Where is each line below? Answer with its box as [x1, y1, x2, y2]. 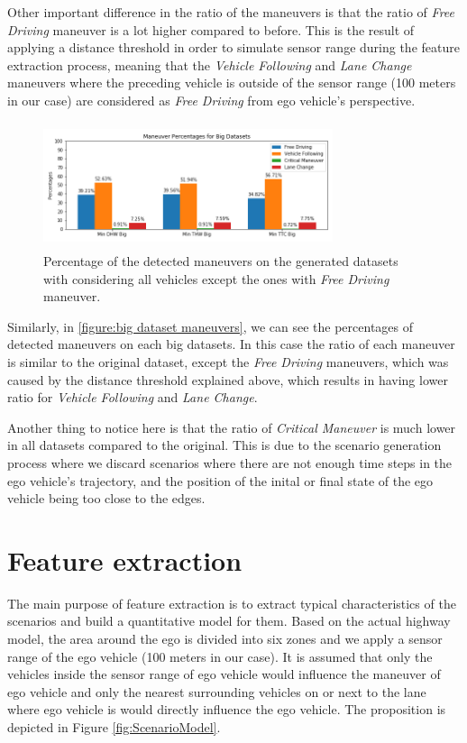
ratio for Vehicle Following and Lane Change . [7, 388, 258, 407]
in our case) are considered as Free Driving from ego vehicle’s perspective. [7, 90, 416, 109]
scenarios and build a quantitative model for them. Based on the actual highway [7, 611, 451, 630]
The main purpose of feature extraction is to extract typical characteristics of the [7, 593, 456, 612]
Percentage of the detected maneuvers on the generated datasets [43, 251, 398, 270]
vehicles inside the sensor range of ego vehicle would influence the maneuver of [7, 665, 441, 683]
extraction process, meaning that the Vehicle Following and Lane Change [7, 55, 412, 74]
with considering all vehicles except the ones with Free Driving [43, 269, 389, 288]
